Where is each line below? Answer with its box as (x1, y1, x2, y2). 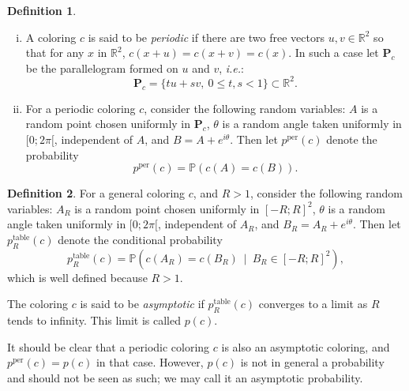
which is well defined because (7, 269, 148, 285)
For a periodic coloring (25, 100, 136, 116)
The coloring (7, 295, 69, 312)
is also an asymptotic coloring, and (221, 338, 390, 355)
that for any (25, 44, 84, 61)
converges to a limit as (258, 295, 368, 312)
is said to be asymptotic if (80, 295, 204, 312)
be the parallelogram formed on (25, 59, 178, 76)
